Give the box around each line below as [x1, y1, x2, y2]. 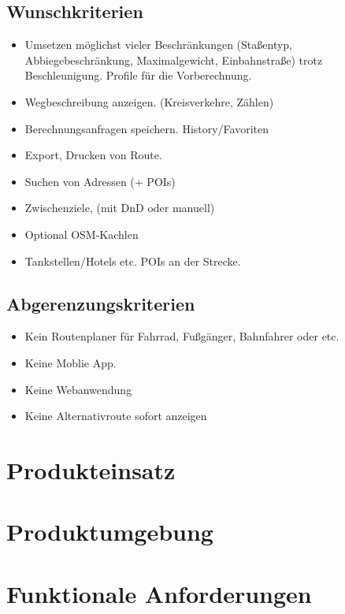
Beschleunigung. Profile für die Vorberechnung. [24, 67, 252, 84]
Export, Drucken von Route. [24, 147, 162, 163]
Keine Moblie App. [24, 354, 117, 370]
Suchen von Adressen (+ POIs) [24, 173, 176, 189]
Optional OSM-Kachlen [24, 225, 139, 242]
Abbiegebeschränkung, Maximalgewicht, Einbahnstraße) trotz [24, 51, 323, 68]
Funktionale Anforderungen [6, 577, 312, 609]
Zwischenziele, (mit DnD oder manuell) [24, 199, 215, 216]
